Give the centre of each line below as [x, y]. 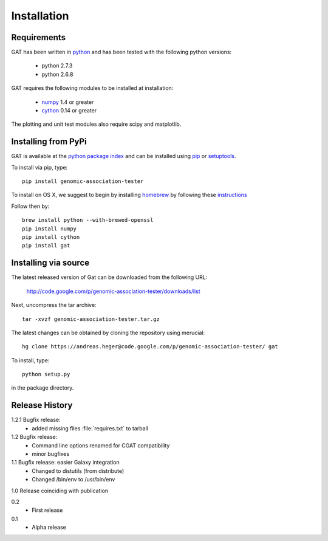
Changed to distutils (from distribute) [78, 470]
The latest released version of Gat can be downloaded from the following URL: [109, 277]
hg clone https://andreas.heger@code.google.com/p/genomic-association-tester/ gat [150, 347]
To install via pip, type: [39, 167]
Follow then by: [30, 206]
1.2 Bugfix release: [34, 437]
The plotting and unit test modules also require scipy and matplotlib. [96, 124]
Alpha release [49, 527]
